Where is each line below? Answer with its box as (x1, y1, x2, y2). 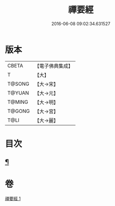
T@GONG (7, 108, 30, 114)
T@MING (7, 98, 28, 105)
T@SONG (7, 80, 30, 87)
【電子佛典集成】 (34, 63, 73, 69)
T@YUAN (7, 89, 29, 96)
